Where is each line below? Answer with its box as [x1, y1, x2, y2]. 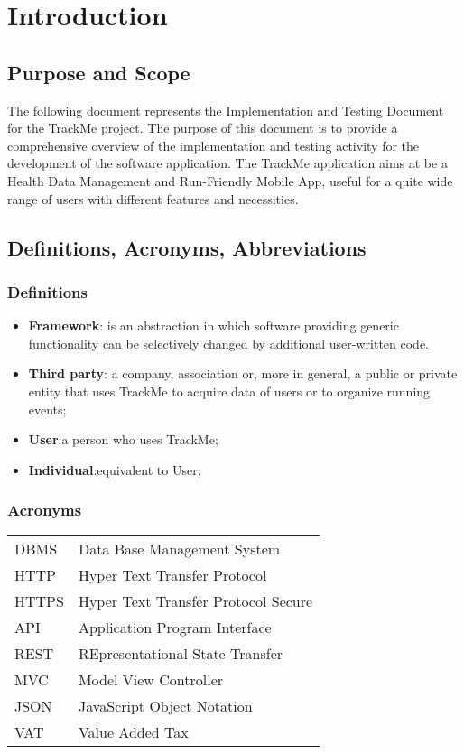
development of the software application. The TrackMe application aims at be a [7, 154, 448, 172]
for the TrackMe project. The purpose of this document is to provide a [7, 118, 398, 137]
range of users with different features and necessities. [7, 189, 299, 208]
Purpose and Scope [7, 58, 190, 86]
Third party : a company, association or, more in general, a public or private [28, 364, 458, 383]
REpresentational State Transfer [78, 642, 283, 664]
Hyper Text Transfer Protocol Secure [78, 590, 313, 611]
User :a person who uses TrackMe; [28, 430, 218, 449]
